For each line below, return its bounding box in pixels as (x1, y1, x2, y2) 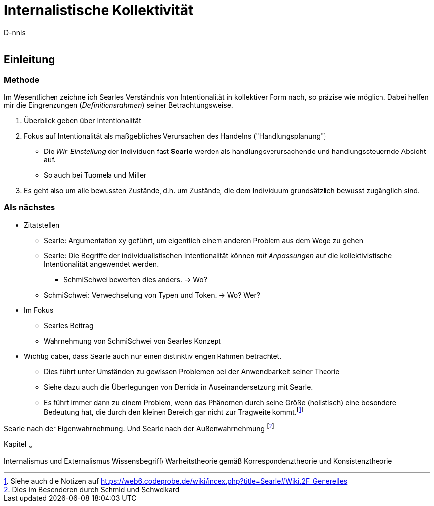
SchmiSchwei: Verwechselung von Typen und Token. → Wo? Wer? (44, 290, 260, 299)
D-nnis (4, 28, 26, 37)
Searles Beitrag (44, 321, 94, 330)
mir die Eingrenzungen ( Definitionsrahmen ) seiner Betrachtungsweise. (4, 101, 233, 109)
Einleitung (4, 53, 55, 66)
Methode (4, 74, 40, 85)
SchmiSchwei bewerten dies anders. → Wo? (63, 275, 207, 284)
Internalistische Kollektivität (4, 2, 194, 19)
